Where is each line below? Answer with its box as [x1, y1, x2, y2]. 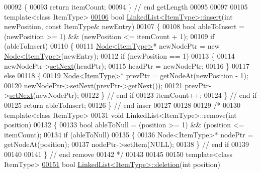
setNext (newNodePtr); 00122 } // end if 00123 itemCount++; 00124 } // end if [9, 90, 257, 100]
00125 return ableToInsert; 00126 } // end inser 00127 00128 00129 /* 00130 [4, 99, 241, 110]
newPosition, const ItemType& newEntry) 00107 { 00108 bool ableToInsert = [4, 21, 244, 32]
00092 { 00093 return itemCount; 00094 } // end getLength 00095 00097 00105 [4, 2, 248, 12]
